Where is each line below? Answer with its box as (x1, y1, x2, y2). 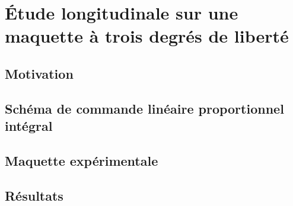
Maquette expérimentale (5, 151, 158, 169)
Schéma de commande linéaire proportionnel (5, 99, 284, 117)
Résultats (5, 186, 63, 204)
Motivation (5, 64, 74, 82)
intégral (5, 117, 53, 135)
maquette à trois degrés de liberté (5, 24, 289, 48)
